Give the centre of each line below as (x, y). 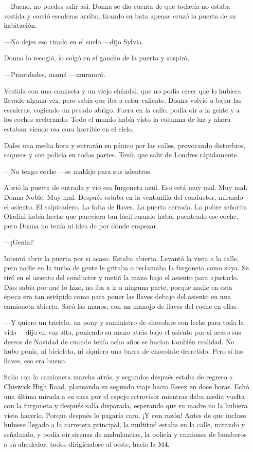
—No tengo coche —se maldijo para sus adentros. (78, 171)
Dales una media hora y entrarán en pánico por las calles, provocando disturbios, (125, 145)
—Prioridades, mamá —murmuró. (55, 74)
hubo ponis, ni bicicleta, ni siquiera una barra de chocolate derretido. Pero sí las (124, 351)
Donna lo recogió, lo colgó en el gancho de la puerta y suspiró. (97, 58)
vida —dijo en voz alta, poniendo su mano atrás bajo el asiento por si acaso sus (123, 332)
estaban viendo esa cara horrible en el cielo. (69, 128)
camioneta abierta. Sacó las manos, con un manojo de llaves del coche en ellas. (121, 306)
